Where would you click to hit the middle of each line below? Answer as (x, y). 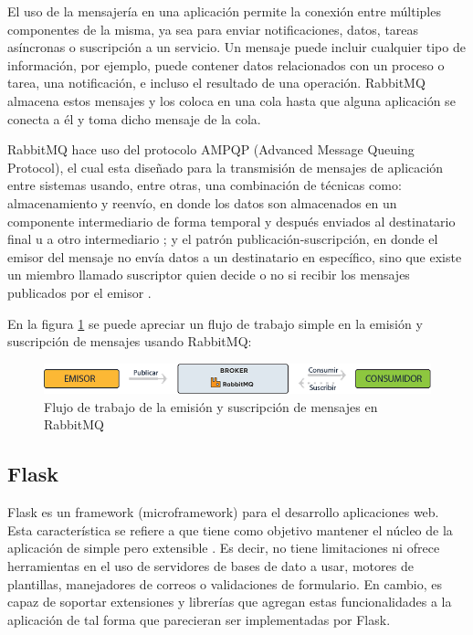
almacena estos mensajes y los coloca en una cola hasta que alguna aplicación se (231, 100)
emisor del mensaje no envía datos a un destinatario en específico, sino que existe (235, 256)
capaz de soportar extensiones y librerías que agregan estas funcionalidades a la (230, 602)
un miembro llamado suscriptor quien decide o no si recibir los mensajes (209, 275)
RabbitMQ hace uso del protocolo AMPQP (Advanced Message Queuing (211, 149)
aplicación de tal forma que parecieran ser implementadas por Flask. (199, 619)
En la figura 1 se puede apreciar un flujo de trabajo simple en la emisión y (215, 323)
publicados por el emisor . (79, 292)
